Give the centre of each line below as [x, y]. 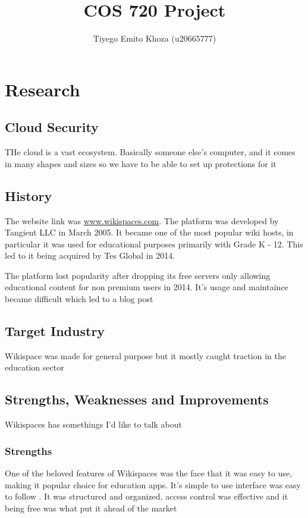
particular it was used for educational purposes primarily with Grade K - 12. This [154, 244]
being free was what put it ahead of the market [91, 508]
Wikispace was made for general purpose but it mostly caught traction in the [145, 355]
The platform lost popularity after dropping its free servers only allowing [138, 275]
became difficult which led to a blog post [79, 299]
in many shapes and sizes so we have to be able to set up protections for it [141, 163]
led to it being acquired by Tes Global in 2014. [90, 255]
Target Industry [55, 331]
